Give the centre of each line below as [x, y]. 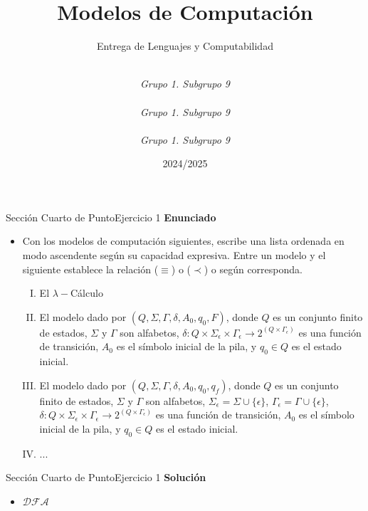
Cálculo [86, 293]
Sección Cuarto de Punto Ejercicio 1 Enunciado [111, 217]
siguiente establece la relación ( [90, 269]
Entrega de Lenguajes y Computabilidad [185, 46]
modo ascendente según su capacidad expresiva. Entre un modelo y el [174, 255]
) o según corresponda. [253, 269]
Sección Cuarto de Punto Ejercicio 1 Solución [106, 477]
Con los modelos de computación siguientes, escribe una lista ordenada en [183, 241]
